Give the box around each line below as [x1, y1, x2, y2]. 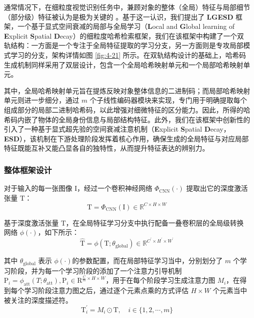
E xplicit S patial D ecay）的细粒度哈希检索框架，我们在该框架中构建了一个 [4, 30, 237, 41]
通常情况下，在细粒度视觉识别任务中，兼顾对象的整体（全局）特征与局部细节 [4, 2, 250, 12]
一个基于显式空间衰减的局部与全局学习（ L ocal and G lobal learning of [17, 21, 234, 31]
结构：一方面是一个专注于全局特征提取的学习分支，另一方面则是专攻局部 [10, 40, 243, 50]
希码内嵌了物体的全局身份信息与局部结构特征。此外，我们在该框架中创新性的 [4, 114, 250, 124]
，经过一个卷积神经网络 [77, 183, 152, 193]
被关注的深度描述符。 [4, 295, 72, 305]
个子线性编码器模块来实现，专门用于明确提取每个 [89, 95, 247, 105]
